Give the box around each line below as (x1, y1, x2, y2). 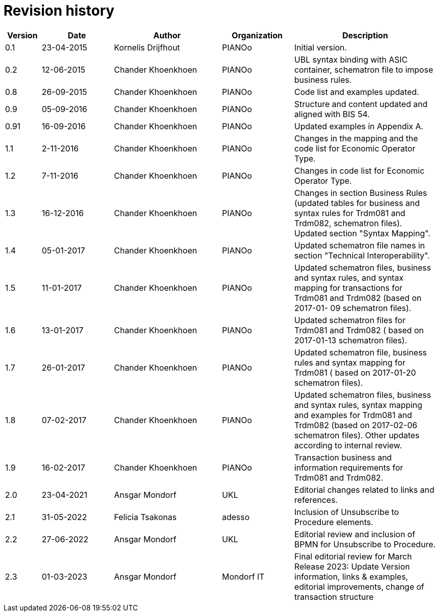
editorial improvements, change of (294, 581, 424, 592)
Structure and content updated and (294, 98, 428, 109)
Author (153, 30, 181, 40)
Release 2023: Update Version (294, 561, 410, 572)
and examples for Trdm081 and (294, 409, 412, 420)
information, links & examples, (294, 571, 408, 582)
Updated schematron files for (294, 315, 406, 325)
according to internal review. (294, 440, 402, 450)
